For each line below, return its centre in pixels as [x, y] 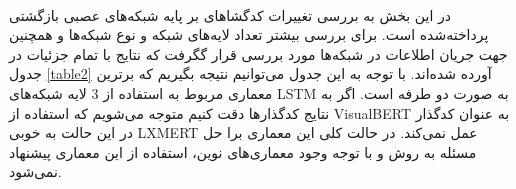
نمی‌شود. [35, 171]
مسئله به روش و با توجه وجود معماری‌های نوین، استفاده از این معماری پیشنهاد [243, 151]
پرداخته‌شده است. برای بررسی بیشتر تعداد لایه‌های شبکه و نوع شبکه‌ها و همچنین [249, 34]
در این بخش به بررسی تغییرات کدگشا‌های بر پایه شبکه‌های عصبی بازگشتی [230, 14]
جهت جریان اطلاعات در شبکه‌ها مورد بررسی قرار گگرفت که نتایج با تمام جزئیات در [258, 53]
